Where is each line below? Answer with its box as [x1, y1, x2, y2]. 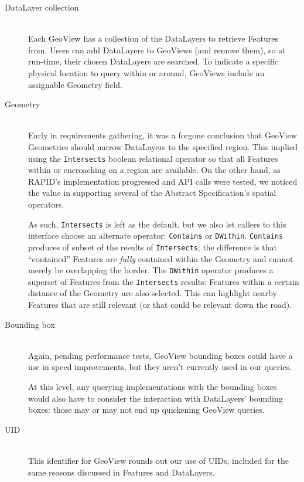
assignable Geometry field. [28, 78, 122, 90]
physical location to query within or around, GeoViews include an [28, 66, 265, 79]
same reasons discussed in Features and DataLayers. [28, 466, 215, 478]
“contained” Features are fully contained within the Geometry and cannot [28, 252, 293, 264]
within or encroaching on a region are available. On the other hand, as [28, 164, 281, 176]
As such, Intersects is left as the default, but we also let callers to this [28, 218, 286, 230]
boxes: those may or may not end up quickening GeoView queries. [28, 403, 265, 416]
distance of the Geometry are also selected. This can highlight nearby [28, 287, 277, 299]
